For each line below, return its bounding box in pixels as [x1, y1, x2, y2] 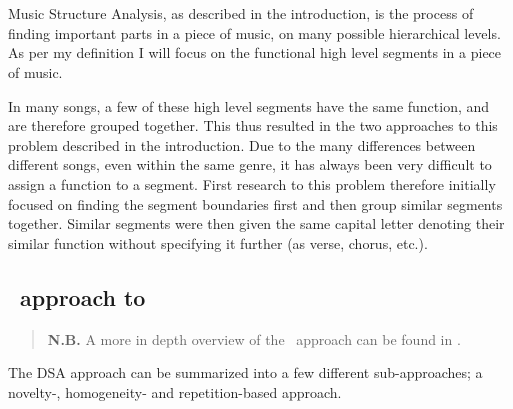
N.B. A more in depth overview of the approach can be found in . [47, 328, 461, 349]
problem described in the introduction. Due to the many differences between [8, 134, 476, 155]
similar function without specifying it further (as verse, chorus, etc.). [8, 232, 428, 253]
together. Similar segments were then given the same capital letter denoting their [8, 213, 505, 234]
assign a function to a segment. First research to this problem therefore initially [8, 173, 496, 194]
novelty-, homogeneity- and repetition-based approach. [8, 381, 342, 402]
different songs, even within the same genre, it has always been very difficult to [8, 154, 492, 175]
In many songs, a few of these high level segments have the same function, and [8, 95, 490, 116]
